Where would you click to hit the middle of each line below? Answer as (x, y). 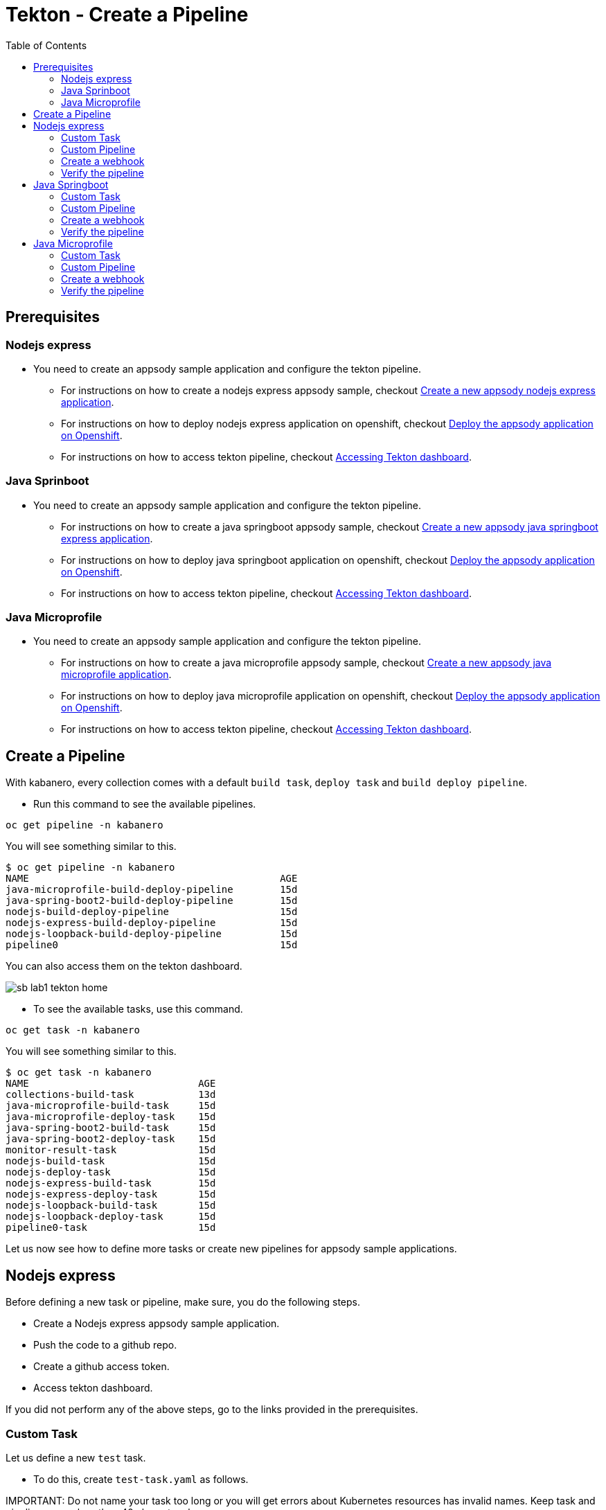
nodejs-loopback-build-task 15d (111, 1206)
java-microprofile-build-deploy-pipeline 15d (152, 890)
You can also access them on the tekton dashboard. (124, 966)
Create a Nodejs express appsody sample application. (157, 1324)
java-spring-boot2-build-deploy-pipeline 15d (152, 901)
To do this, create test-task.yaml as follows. (141, 1479)
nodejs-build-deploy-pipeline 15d (152, 912)
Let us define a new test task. (76, 1457)
